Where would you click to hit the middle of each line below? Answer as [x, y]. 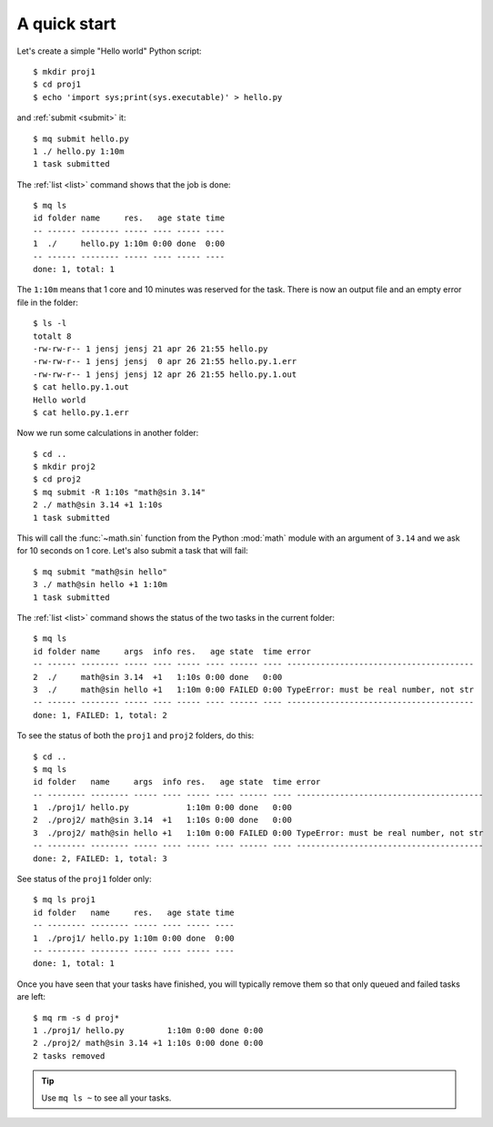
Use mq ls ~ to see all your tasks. [106, 1098]
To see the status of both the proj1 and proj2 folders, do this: [136, 736]
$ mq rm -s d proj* [76, 1018]
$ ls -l [50, 324]
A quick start [67, 24]
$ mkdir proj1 [64, 71]
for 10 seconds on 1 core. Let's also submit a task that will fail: [133, 551]
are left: [31, 997]
